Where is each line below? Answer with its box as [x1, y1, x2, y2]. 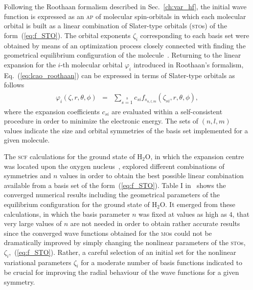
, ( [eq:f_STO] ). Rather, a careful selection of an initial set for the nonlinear [9, 247, 236, 257]
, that [232, 208, 250, 219]
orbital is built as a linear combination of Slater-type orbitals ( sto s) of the [4, 21, 227, 31]
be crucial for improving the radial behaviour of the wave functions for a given [4, 267, 239, 277]
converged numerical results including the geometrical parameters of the [4, 189, 220, 200]
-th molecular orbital [60, 59, 123, 69]
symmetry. [4, 277, 35, 287]
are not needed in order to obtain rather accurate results [70, 218, 240, 228]
